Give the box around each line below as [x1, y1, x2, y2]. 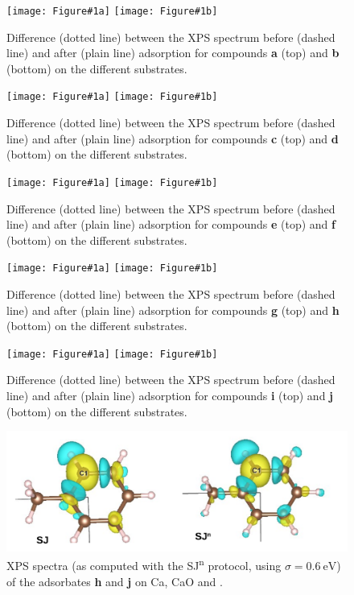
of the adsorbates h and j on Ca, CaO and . [6, 572, 223, 589]
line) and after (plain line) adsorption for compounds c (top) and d [6, 130, 339, 147]
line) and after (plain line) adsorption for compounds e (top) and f [6, 216, 335, 233]
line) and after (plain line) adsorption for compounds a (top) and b [6, 44, 340, 61]
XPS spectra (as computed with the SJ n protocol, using [6, 555, 282, 573]
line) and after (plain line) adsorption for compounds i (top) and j [6, 387, 334, 403]
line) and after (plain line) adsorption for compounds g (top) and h [6, 301, 340, 318]
